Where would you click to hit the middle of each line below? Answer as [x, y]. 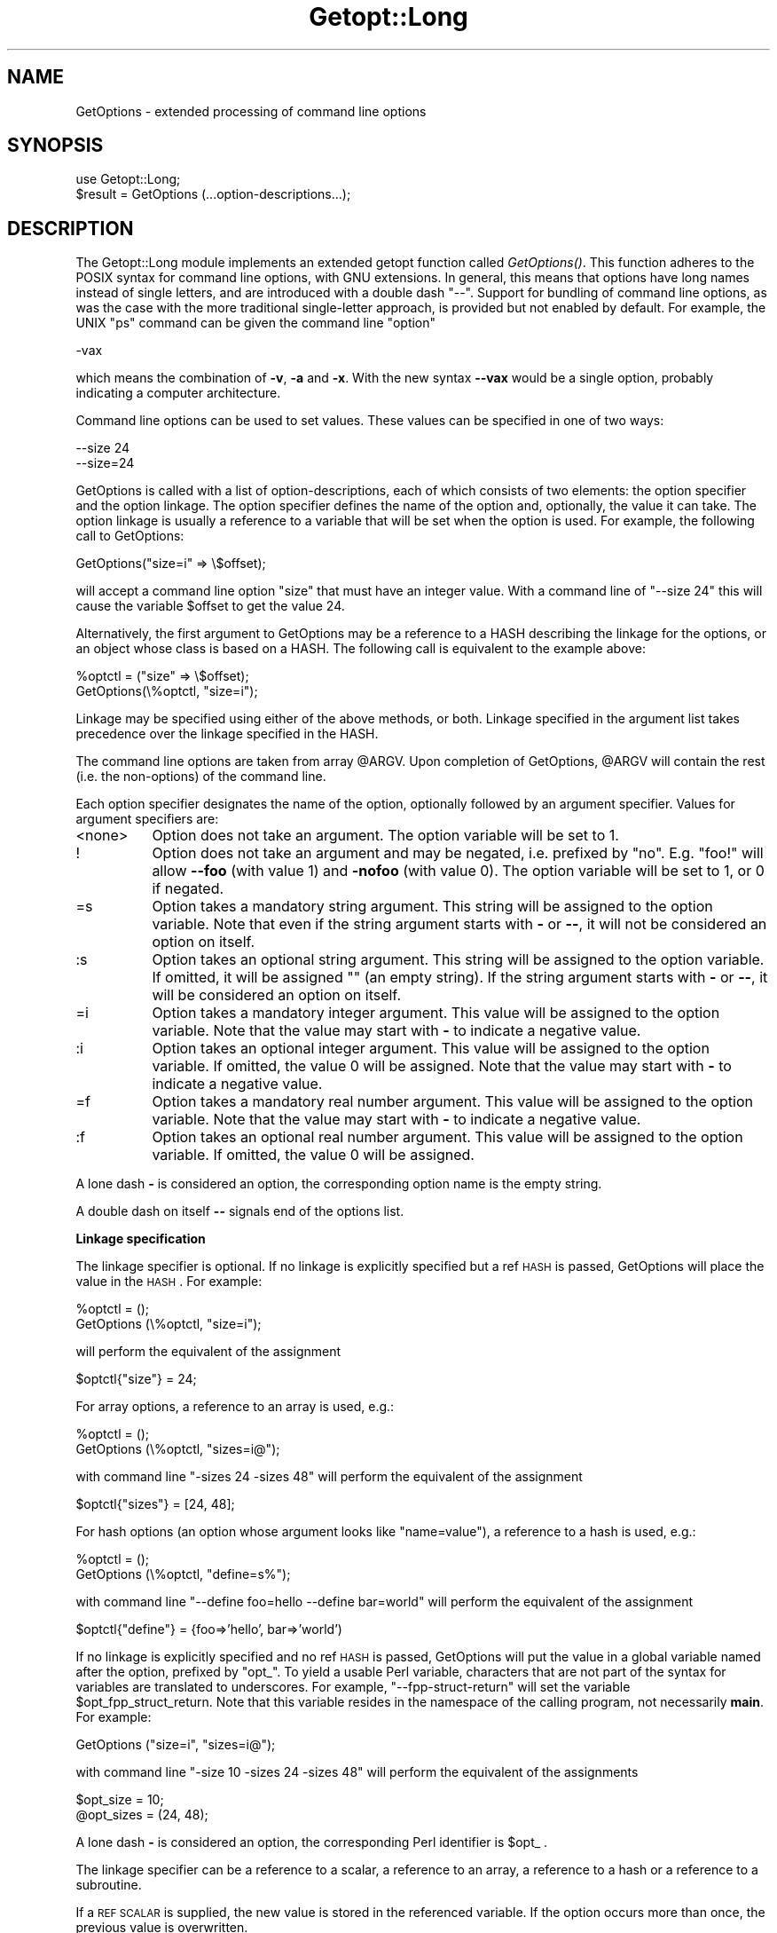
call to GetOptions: [130, 536]
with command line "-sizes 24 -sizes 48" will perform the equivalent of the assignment [329, 1477]
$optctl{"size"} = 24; [136, 1379]
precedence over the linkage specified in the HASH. [227, 734]
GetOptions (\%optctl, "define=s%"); [183, 1574]
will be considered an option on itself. [276, 995]
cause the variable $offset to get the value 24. [210, 606]
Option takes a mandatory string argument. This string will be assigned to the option [432, 907]
